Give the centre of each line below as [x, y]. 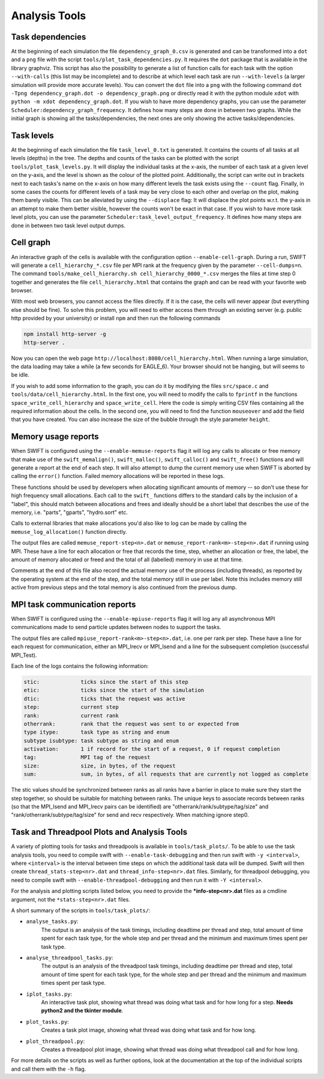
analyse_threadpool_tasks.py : [70, 958]
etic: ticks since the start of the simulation [114, 690]
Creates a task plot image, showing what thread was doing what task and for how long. [148, 1030]
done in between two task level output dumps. [68, 226]
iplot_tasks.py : [49, 994]
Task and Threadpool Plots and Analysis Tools [99, 832]
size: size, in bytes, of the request [100, 766]
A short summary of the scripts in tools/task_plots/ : [81, 910]
